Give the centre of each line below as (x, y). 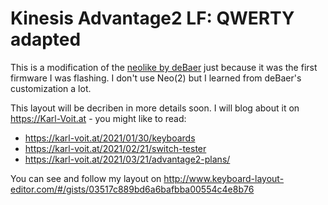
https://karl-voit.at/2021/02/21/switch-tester (115, 148)
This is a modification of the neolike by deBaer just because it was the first (164, 67)
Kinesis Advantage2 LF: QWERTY (152, 18)
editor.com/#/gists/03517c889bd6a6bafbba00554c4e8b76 (132, 189)
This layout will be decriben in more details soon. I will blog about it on (155, 108)
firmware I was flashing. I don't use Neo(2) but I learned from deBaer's (156, 78)
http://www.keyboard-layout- (224, 178)
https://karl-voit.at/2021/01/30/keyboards (110, 138)
